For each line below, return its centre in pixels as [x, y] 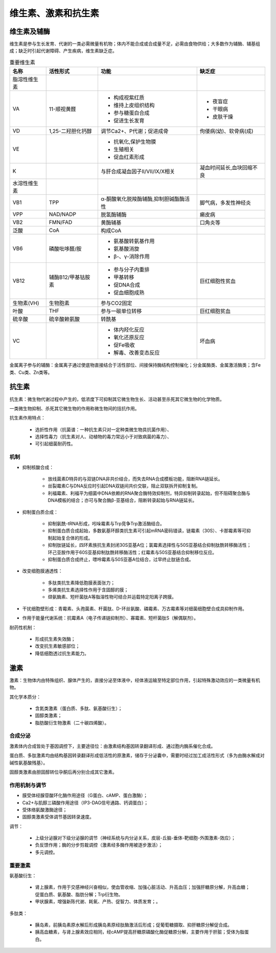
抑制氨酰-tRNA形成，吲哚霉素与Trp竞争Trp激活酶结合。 [106, 523]
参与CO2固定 [116, 303]
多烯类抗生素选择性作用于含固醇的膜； [88, 590]
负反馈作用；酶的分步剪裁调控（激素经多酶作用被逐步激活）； [99, 845]
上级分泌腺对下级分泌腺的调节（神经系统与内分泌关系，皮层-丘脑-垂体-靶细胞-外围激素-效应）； [135, 838]
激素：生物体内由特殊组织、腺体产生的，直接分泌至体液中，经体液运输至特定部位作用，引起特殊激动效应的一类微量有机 [135, 680]
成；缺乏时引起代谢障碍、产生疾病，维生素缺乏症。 [63, 51]
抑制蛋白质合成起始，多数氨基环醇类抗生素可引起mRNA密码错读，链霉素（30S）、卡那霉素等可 [147, 531]
